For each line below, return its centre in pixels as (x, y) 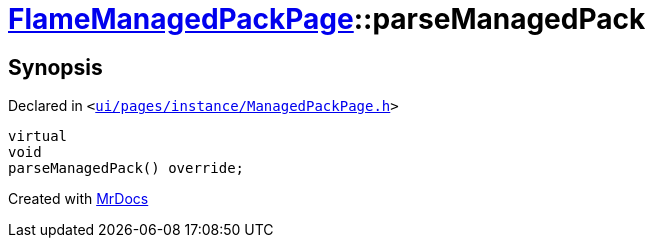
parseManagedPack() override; (126, 168)
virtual (38, 136)
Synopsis (55, 67)
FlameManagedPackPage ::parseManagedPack (327, 19)
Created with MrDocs (78, 199)
